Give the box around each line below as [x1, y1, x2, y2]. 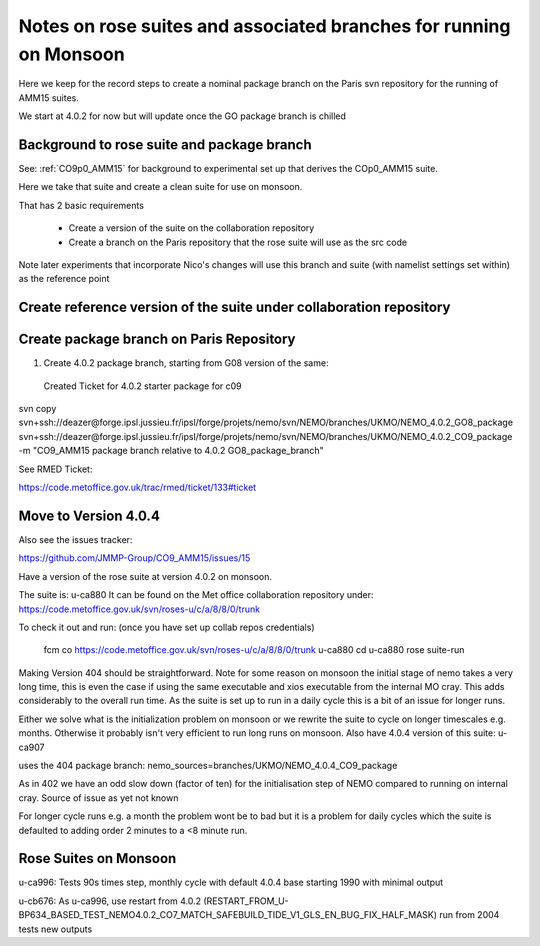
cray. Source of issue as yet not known [18, 791, 179, 804]
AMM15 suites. [18, 91, 79, 104]
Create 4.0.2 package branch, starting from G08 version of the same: [43, 357, 329, 369]
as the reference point [18, 273, 110, 285]
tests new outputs [18, 923, 93, 935]
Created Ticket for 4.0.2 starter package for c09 [43, 380, 242, 392]
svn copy [18, 403, 57, 415]
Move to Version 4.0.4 [18, 507, 160, 524]
